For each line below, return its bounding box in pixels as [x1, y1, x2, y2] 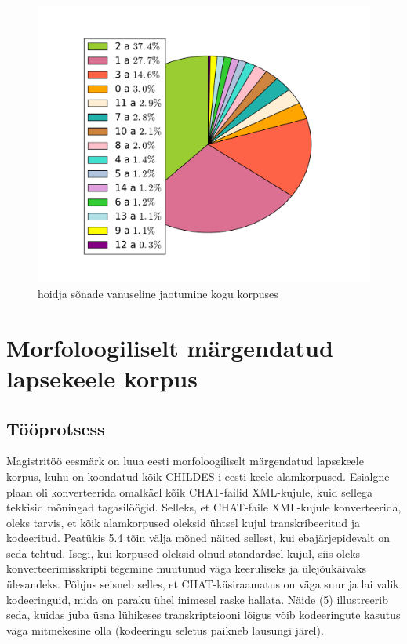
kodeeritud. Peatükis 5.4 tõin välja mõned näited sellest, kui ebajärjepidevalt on [6, 529, 390, 546]
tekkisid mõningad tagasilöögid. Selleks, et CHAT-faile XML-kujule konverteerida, [6, 499, 402, 515]
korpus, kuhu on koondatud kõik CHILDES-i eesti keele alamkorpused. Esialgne [6, 468, 390, 484]
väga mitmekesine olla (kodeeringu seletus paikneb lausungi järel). [6, 621, 324, 638]
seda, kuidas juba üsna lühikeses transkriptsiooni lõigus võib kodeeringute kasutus [6, 606, 401, 623]
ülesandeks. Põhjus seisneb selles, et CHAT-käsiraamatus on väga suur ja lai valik [6, 576, 399, 592]
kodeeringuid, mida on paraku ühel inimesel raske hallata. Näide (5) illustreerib [6, 591, 388, 607]
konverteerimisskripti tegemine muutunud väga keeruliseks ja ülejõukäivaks [6, 560, 367, 577]
